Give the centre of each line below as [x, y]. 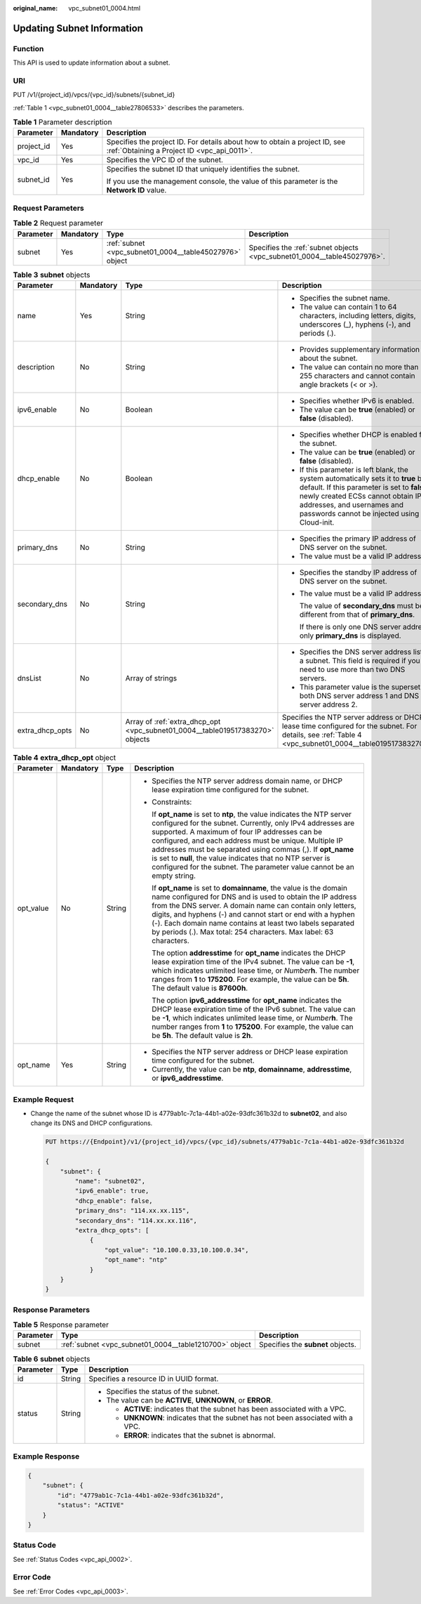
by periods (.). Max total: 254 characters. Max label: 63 [243, 932]
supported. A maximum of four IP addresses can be [237, 832]
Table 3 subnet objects [52, 275]
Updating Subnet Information [78, 28]
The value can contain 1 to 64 [348, 307]
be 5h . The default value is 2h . [202, 1036]
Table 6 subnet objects [52, 1359]
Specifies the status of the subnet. [163, 1391]
